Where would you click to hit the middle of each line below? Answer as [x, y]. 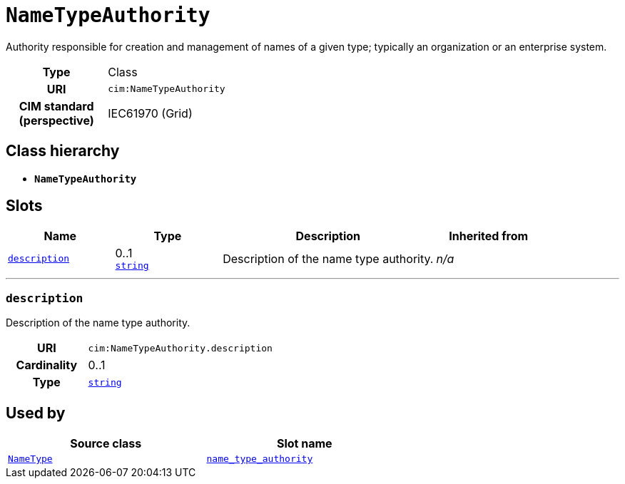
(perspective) [56, 120]
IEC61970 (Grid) [150, 113]
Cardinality [47, 365]
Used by [36, 413]
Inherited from [489, 236]
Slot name [304, 444]
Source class [106, 444]
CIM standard [56, 106]
